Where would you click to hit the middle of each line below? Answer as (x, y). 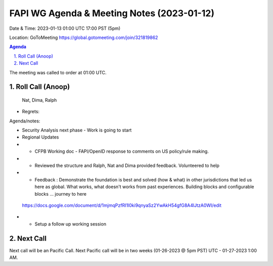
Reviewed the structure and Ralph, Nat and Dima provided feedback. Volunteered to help (127, 166)
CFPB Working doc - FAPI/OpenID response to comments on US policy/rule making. (122, 151)
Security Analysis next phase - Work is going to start (77, 130)
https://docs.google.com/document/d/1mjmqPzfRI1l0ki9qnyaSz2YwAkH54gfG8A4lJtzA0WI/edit (122, 205)
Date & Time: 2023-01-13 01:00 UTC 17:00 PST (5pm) (65, 28)
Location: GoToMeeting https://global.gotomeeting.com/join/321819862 (84, 37)
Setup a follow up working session (70, 224)
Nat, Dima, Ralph (39, 100)
